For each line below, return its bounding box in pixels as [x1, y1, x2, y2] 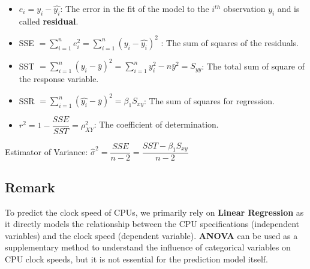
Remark [5, 177, 55, 196]
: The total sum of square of [201, 59, 305, 72]
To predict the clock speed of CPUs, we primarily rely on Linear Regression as [5, 205, 304, 218]
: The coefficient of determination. [94, 118, 219, 131]
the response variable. [19, 72, 99, 85]
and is [277, 2, 300, 14]
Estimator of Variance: [5, 145, 88, 158]
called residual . [19, 14, 79, 27]
